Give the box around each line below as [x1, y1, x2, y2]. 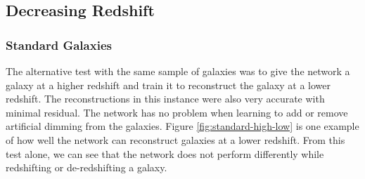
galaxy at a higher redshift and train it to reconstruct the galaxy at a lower [6, 77, 331, 92]
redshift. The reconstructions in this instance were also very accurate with [6, 91, 325, 106]
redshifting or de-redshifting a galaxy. [6, 160, 167, 175]
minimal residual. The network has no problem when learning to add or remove [6, 105, 348, 119]
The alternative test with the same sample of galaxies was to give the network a [6, 64, 350, 78]
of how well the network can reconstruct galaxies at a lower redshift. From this [6, 132, 345, 147]
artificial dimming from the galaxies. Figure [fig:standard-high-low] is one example [6, 119, 359, 133]
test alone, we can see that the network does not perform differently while [6, 146, 324, 161]
